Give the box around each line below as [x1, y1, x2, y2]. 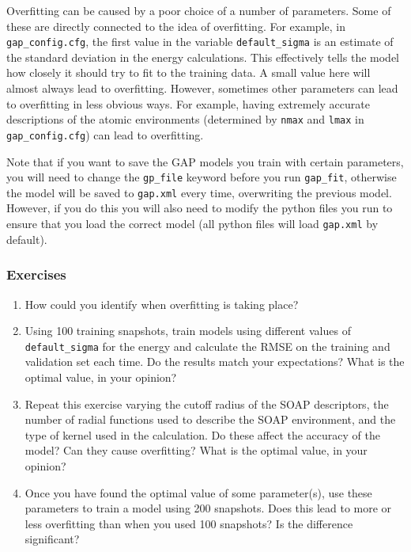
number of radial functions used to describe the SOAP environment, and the [25, 411, 396, 428]
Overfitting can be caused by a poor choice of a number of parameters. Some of [6, 2, 391, 18]
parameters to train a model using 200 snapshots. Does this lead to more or [25, 500, 392, 516]
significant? [25, 531, 80, 547]
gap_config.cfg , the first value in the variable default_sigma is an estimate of [6, 33, 394, 50]
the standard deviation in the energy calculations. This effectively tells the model [6, 48, 399, 65]
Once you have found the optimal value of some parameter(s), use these [25, 484, 372, 501]
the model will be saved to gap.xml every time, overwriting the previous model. [6, 184, 392, 200]
